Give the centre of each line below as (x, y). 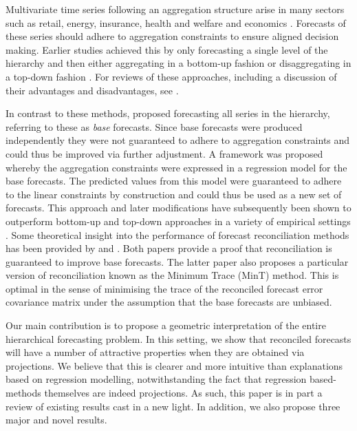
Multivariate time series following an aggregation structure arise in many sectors (175, 9)
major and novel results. (56, 420)
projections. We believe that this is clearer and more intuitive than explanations (174, 365)
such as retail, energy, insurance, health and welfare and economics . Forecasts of (176, 22)
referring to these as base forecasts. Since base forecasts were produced (154, 126)
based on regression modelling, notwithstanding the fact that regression (156, 379)
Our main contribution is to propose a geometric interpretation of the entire (166, 325)
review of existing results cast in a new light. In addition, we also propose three (173, 406)
